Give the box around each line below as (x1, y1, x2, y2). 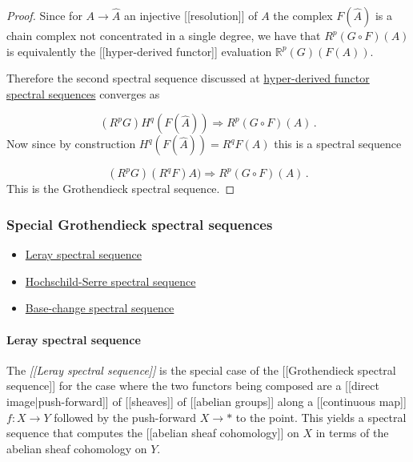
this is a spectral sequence (274, 135, 402, 152)
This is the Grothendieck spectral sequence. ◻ (6, 180, 235, 197)
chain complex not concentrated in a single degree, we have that (6, 27, 321, 43)
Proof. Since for (6, 7, 82, 23)
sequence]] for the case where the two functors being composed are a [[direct (6, 377, 379, 394)
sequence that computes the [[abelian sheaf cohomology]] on (6, 424, 299, 441)
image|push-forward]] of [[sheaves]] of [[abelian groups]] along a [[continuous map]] (6, 392, 407, 409)
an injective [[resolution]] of (123, 7, 258, 23)
